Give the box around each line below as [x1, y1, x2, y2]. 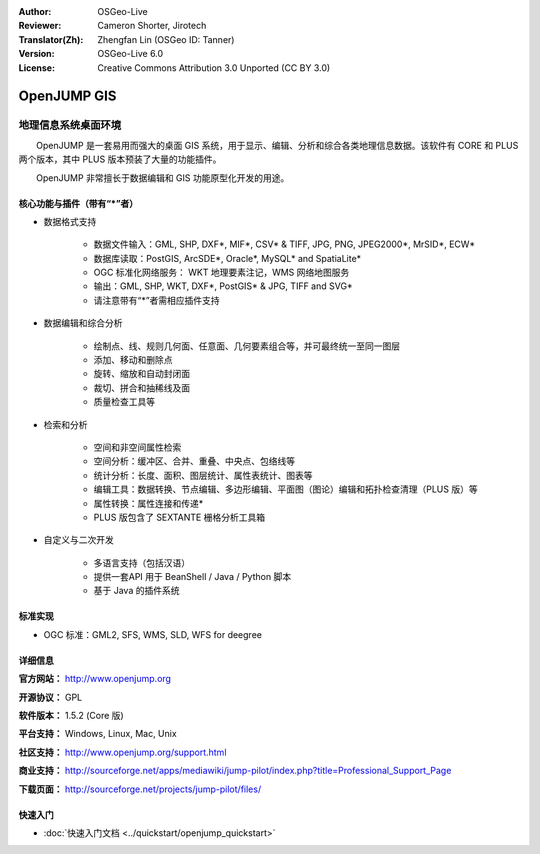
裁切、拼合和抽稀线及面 [93, 381, 190, 394]
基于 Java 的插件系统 [93, 585, 180, 597]
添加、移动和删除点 [93, 354, 173, 366]
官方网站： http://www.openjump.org [18, 673, 172, 685]
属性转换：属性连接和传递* [93, 497, 204, 509]
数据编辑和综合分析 [43, 317, 123, 329]
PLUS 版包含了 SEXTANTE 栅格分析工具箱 [93, 511, 265, 523]
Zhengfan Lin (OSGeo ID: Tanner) [97, 33, 235, 45]
